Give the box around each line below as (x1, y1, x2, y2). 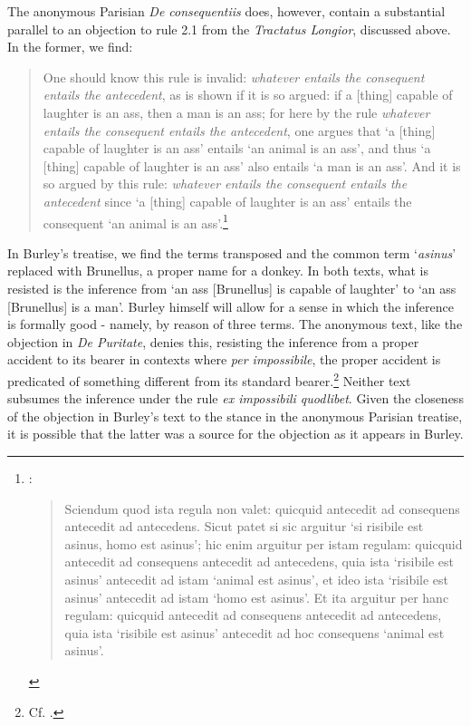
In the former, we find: (7, 37, 133, 56)
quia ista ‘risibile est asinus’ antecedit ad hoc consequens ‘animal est (64, 623, 445, 642)
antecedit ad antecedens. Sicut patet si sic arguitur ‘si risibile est (64, 517, 424, 536)
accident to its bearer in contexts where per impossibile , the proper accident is (7, 350, 441, 369)
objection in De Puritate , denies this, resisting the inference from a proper (7, 332, 419, 351)
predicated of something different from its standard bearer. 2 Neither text (7, 368, 411, 390)
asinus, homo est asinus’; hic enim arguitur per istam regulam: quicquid (64, 534, 463, 553)
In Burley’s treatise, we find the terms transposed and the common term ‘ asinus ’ (7, 243, 457, 262)
